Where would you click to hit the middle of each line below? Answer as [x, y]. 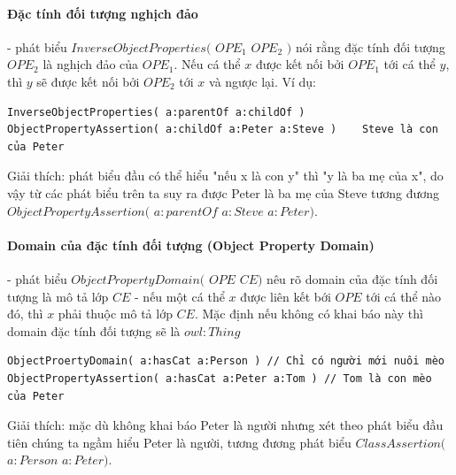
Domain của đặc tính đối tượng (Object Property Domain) [191, 245]
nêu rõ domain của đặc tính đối [352, 278]
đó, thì [25, 314]
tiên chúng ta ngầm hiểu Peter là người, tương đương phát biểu [179, 442]
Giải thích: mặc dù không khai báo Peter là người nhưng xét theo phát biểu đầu [225, 425]
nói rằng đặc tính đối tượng [370, 46]
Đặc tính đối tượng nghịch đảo [103, 13]
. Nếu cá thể [207, 64]
